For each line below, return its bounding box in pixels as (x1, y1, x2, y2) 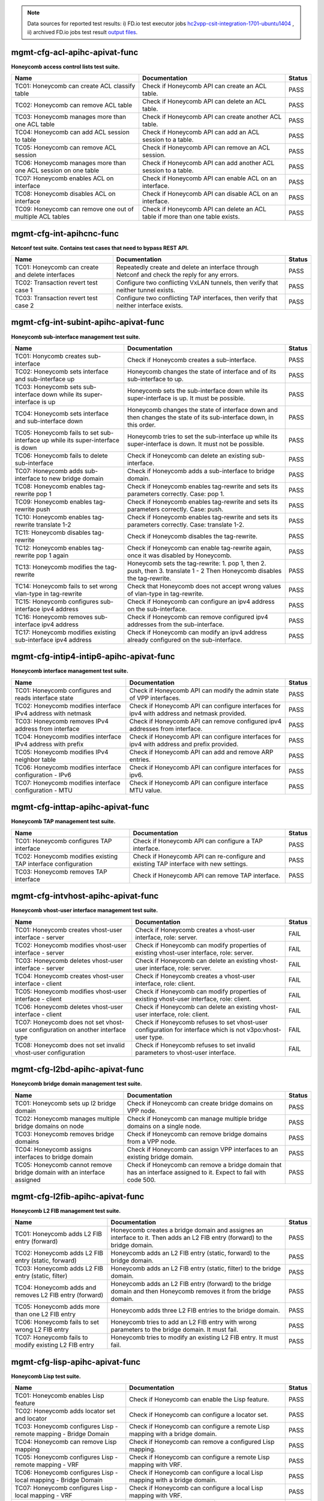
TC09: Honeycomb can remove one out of (14, 205, 134, 213)
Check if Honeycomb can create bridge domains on (127, 1099, 273, 1107)
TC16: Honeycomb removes (14, 612, 93, 621)
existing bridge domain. (127, 1153, 194, 1161)
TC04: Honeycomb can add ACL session (14, 128, 130, 136)
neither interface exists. (116, 301, 183, 309)
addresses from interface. (129, 724, 203, 732)
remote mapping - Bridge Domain (14, 1430, 109, 1438)
